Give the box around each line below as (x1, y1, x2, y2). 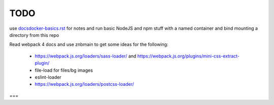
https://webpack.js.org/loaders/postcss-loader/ (35, 81, 134, 87)
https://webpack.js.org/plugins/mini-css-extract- (137, 53, 240, 59)
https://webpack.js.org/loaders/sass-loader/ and (35, 53, 136, 59)
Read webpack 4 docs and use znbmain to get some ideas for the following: (9, 41, 168, 47)
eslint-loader (35, 74, 62, 80)
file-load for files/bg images (35, 67, 93, 73)
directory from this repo (9, 32, 59, 38)
